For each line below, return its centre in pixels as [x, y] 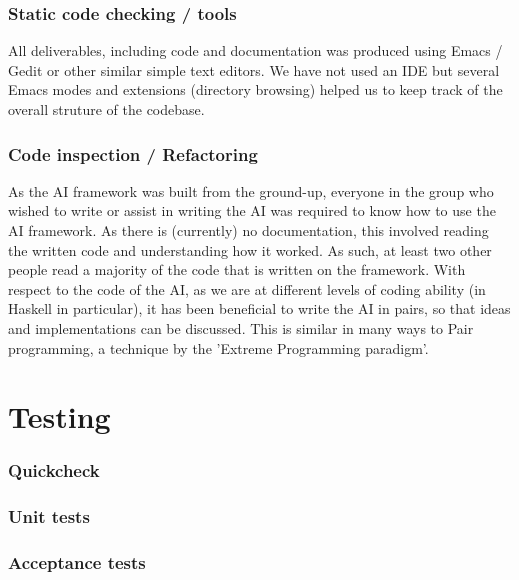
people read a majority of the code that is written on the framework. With [237, 269]
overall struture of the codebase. [106, 109]
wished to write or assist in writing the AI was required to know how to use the [252, 210]
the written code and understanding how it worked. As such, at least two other [250, 249]
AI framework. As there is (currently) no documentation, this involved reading [248, 230]
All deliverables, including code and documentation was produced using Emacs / [255, 50]
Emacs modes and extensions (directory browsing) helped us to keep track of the [255, 89]
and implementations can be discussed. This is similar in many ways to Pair [241, 327]
